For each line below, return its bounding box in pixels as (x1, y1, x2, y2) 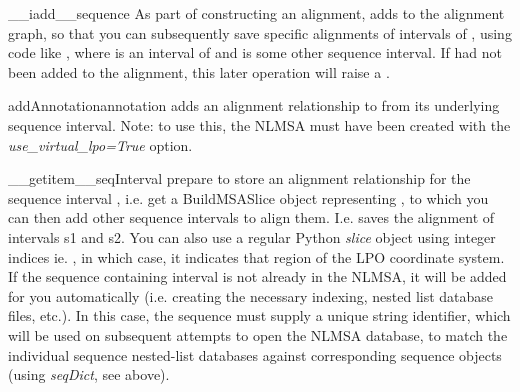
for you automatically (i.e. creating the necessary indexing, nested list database (8, 285, 494, 306)
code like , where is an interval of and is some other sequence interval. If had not (8, 42, 502, 63)
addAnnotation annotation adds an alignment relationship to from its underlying (8, 95, 500, 116)
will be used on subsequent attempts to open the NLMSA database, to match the (8, 324, 508, 345)
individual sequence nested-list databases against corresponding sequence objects (8, 344, 502, 365)
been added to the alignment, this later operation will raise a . (8, 61, 390, 82)
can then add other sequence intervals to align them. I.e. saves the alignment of (8, 207, 495, 228)
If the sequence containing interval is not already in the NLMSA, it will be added (8, 266, 507, 287)
